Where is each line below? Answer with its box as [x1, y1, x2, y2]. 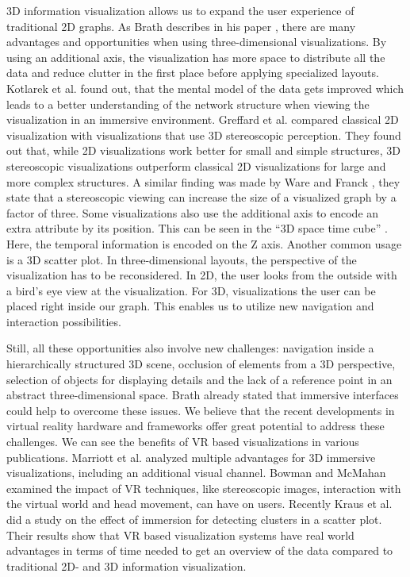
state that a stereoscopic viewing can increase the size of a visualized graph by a [6, 189, 397, 206]
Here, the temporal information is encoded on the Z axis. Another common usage [6, 235, 402, 252]
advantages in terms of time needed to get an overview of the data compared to [6, 542, 393, 559]
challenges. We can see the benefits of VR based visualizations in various [6, 433, 359, 450]
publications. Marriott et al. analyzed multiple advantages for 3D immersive [6, 448, 376, 465]
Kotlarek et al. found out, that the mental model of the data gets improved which [6, 79, 404, 96]
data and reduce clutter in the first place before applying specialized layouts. [6, 64, 379, 81]
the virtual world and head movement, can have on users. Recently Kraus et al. [6, 495, 393, 512]
